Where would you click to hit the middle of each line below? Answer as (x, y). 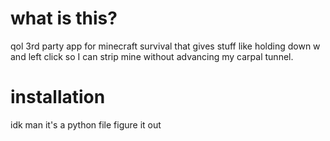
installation (58, 97)
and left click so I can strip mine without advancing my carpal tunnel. (152, 56)
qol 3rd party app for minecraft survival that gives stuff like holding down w (165, 46)
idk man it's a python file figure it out (86, 124)
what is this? (64, 18)
